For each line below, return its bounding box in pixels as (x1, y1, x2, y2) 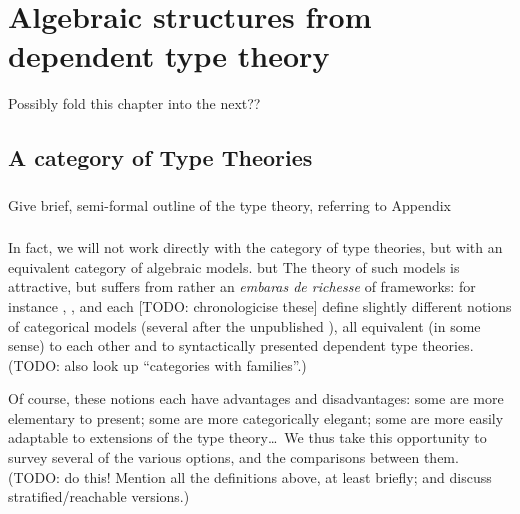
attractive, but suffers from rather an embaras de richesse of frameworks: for (8, 276, 476, 297)
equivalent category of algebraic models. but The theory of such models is (8, 256, 460, 277)
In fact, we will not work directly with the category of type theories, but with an (8, 237, 503, 258)
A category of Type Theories (8, 142, 313, 173)
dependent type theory (8, 35, 330, 76)
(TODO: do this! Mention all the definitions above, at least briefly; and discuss (8, 466, 492, 487)
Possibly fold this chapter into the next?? (8, 93, 261, 114)
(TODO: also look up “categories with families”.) (8, 354, 307, 375)
